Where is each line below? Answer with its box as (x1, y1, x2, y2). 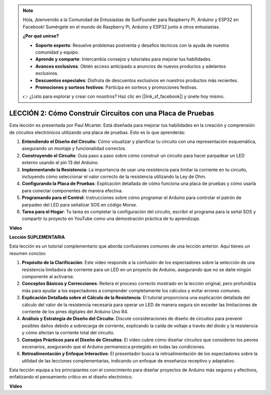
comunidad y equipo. (35, 49, 79, 55)
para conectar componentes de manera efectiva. (22, 187, 123, 193)
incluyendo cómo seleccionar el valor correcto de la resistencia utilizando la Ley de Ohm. (22, 173, 207, 179)
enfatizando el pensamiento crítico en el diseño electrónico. (9, 374, 133, 380)
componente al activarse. (22, 274, 75, 280)
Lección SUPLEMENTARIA (9, 234, 65, 240)
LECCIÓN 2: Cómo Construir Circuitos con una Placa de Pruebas (9, 109, 214, 118)
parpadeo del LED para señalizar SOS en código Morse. (22, 202, 138, 208)
